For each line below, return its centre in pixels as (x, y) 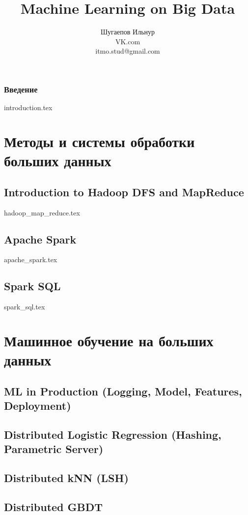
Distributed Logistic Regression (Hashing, (113, 434)
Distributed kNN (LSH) (66, 478)
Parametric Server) (54, 449)
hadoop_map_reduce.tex (42, 212)
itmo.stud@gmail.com (128, 51)
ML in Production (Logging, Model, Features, (123, 391)
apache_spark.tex (31, 259)
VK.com (128, 41)
